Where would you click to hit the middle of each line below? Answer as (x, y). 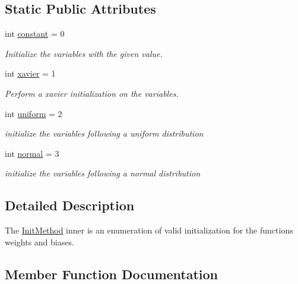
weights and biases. (39, 242)
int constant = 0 (35, 34)
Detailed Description (70, 205)
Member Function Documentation (112, 274)
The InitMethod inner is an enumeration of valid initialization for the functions (149, 230)
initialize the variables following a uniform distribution (104, 133)
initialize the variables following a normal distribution (103, 173)
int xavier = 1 (30, 73)
